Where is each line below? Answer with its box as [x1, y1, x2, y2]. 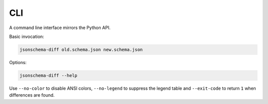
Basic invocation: [9, 34, 44, 39]
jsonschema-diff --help [19, 72, 78, 78]
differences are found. [9, 92, 55, 98]
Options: [9, 59, 27, 65]
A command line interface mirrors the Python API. [9, 25, 111, 31]
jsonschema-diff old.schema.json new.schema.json [19, 47, 143, 52]
